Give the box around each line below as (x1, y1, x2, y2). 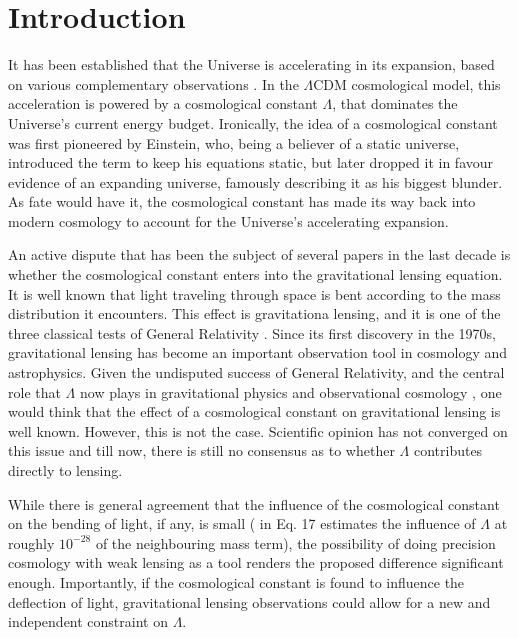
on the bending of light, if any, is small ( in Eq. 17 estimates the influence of (8, 513, 476, 534)
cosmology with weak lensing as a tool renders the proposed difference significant (8, 552, 504, 573)
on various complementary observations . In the (8, 73, 299, 94)
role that (8, 381, 61, 402)
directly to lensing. (8, 460, 123, 480)
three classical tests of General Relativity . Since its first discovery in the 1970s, (8, 322, 496, 343)
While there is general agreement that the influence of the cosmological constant (8, 493, 500, 514)
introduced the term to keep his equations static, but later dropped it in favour (8, 152, 494, 173)
